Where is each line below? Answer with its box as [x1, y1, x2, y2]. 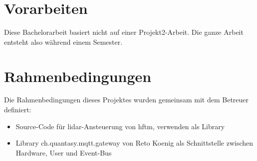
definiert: [4, 104, 31, 115]
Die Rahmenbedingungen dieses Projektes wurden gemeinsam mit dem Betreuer [4, 94, 249, 105]
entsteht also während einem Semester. [4, 36, 123, 47]
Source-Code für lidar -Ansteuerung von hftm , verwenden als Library [15, 121, 225, 131]
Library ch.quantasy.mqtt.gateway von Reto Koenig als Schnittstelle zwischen [15, 138, 254, 148]
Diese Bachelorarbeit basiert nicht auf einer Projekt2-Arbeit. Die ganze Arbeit [4, 27, 244, 37]
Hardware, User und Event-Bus [15, 147, 112, 158]
